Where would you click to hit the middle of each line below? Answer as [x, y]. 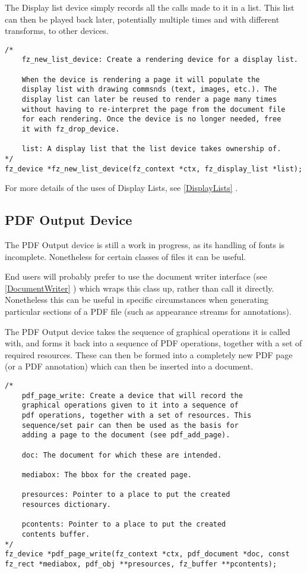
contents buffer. [56, 534]
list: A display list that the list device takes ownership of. [151, 149]
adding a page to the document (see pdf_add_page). [126, 435]
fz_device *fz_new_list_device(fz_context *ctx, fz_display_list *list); [154, 169]
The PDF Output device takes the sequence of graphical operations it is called [148, 331]
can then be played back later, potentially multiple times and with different [142, 19]
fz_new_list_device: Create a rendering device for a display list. [160, 60]
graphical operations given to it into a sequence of [130, 406]
